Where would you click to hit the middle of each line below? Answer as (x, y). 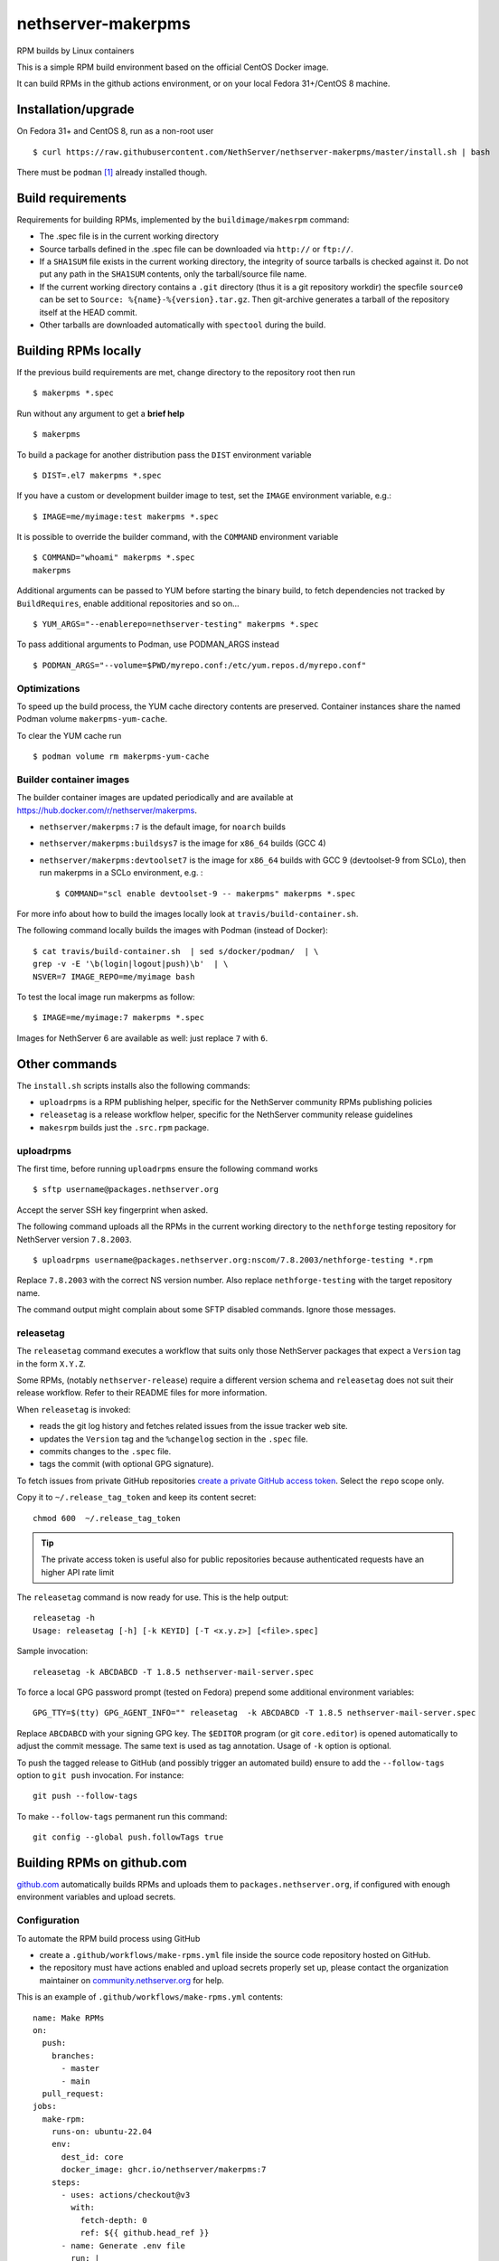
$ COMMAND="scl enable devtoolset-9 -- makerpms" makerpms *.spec (206, 894)
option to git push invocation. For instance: (100, 1775)
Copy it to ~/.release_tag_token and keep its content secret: (137, 1498)
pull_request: (73, 2093)
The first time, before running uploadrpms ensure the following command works (167, 1168)
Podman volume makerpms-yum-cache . (92, 719)
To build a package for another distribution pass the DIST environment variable (164, 454)
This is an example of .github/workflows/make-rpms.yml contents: (150, 1997)
